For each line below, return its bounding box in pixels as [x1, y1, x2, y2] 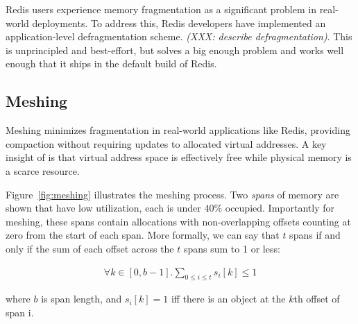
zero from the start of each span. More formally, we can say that [6, 228, 280, 242]
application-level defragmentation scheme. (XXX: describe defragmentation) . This [6, 29, 352, 44]
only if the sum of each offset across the [6, 241, 174, 255]
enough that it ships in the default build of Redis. [6, 56, 217, 71]
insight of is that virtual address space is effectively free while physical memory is [6, 150, 352, 164]
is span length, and [41, 291, 122, 306]
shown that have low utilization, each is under [6, 201, 201, 215]
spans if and [289, 228, 341, 242]
